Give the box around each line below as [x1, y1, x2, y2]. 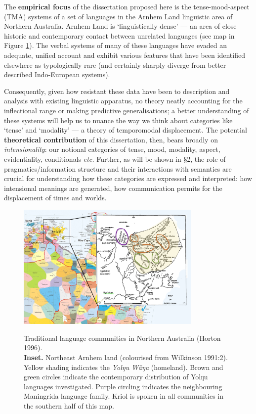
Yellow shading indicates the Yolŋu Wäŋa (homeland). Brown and [24, 362, 223, 372]
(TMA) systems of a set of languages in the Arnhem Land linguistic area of [4, 11, 233, 21]
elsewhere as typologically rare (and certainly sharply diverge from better [4, 59, 226, 70]
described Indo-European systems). [4, 69, 110, 80]
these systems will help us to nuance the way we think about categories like [4, 115, 233, 125]
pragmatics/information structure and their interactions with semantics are [4, 163, 232, 174]
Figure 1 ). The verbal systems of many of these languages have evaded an [4, 40, 227, 50]
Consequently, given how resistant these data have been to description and [4, 86, 230, 96]
